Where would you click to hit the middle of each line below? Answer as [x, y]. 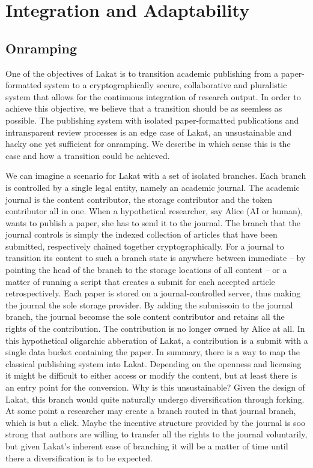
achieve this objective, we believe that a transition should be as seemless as [144, 108]
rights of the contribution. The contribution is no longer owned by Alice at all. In [155, 328]
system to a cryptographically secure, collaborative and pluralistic [166, 85]
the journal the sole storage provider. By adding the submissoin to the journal [149, 304]
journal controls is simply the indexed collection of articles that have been [141, 234]
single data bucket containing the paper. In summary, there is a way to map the [153, 352]
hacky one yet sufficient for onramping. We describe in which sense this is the [148, 144]
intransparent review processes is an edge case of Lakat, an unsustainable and [149, 132]
